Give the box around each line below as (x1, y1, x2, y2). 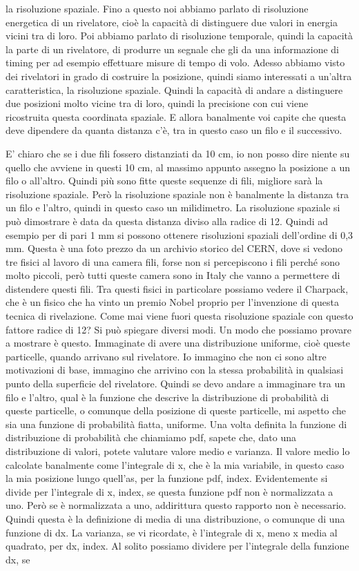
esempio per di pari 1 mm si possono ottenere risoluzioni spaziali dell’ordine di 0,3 (6, 227, 353, 242)
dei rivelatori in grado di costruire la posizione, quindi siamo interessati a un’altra (6, 68, 352, 83)
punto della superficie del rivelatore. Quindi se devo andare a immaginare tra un (6, 376, 345, 391)
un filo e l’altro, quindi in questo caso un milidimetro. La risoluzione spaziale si (6, 200, 340, 215)
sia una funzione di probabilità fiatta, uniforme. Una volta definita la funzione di (6, 416, 347, 431)
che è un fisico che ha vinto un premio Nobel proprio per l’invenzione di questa (6, 295, 339, 309)
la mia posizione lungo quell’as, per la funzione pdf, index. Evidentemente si (6, 471, 328, 485)
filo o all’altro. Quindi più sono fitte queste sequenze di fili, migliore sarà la (6, 173, 323, 188)
